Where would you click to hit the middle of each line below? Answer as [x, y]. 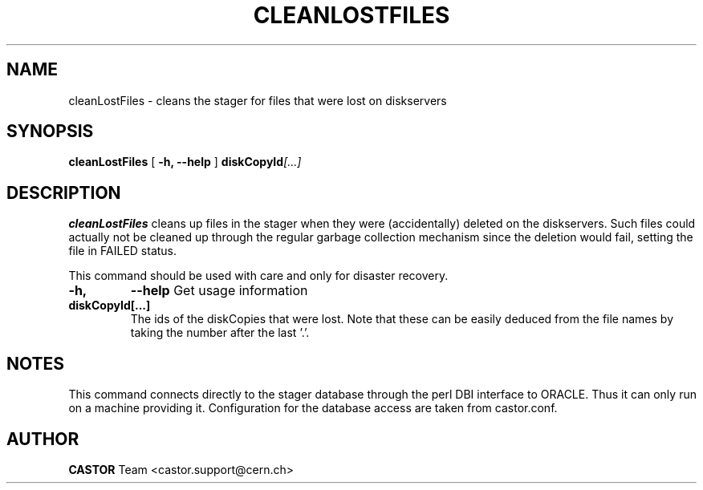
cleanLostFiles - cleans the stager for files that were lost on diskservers [258, 100]
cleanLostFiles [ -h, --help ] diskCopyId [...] [185, 162]
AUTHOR [43, 439]
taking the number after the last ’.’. [220, 333]
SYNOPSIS [50, 132]
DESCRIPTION [64, 192]
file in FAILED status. [123, 251]
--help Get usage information [219, 291]
